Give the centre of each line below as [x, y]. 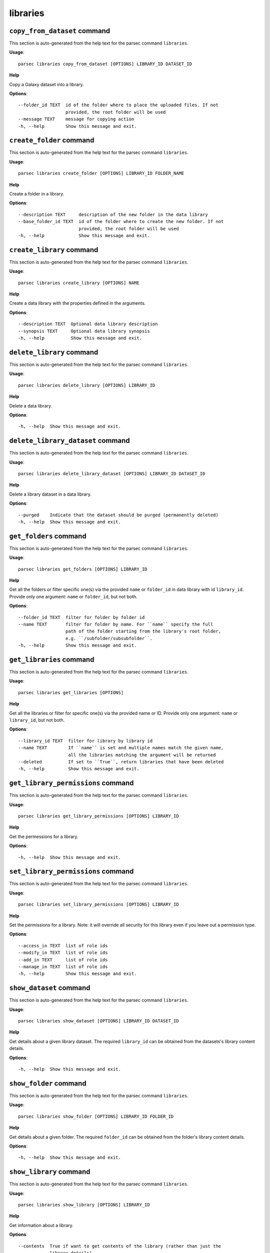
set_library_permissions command [71, 871]
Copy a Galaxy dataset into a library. [47, 84]
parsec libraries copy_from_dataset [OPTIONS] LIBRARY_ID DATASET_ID [105, 64]
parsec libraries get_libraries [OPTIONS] [71, 692]
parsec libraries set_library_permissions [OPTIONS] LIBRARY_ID [99, 904]
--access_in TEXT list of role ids [63, 946]
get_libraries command [52, 659]
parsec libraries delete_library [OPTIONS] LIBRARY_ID [87, 385]
